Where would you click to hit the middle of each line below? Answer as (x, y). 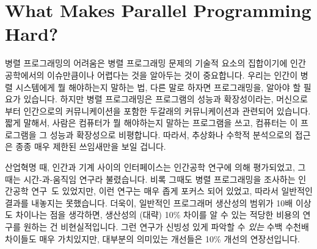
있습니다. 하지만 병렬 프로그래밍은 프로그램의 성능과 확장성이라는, (148, 99)
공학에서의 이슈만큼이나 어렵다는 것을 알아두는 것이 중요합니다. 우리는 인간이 (151, 75)
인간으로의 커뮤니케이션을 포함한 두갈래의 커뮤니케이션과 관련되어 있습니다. (167, 110)
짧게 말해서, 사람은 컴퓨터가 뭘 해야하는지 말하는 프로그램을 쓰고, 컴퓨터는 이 (151, 123)
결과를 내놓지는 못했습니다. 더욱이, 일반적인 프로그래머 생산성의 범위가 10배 (149, 202)
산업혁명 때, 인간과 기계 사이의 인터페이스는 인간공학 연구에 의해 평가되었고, (150, 167)
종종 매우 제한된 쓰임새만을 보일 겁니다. (91, 146)
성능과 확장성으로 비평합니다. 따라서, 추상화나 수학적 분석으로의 (171, 134)
